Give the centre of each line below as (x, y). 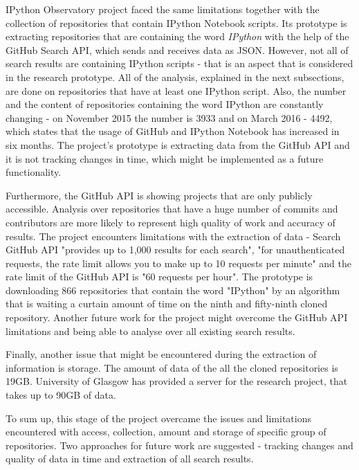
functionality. (34, 172)
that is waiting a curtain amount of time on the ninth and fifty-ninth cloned (167, 304)
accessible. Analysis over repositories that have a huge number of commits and (172, 209)
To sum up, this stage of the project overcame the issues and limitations (158, 418)
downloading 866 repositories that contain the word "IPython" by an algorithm (173, 290)
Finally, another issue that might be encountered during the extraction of (161, 354)
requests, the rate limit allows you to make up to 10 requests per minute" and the (179, 263)
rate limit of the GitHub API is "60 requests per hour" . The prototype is (159, 277)
